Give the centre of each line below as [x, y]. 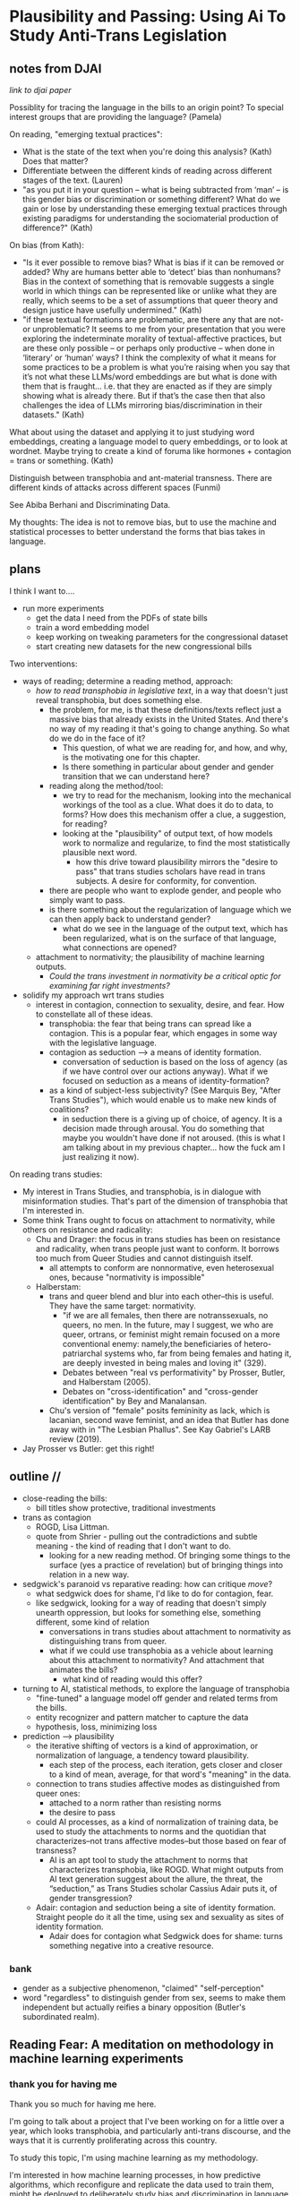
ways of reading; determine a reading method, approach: [128, 681]
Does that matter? [55, 161]
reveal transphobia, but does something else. [119, 699]
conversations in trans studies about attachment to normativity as [170, 1631]
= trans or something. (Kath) [61, 460]
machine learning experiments [96, 2059]
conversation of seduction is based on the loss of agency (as [175, 1061]
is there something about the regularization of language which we [170, 909]
